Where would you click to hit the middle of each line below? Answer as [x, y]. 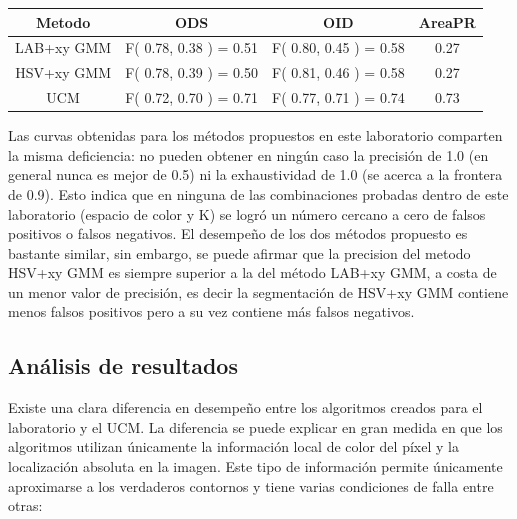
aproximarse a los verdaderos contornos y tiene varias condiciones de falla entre [251, 485]
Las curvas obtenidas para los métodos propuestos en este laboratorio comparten [255, 135]
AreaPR [447, 21]
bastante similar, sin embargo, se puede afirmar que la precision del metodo [239, 252]
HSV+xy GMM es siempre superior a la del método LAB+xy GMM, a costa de [252, 272]
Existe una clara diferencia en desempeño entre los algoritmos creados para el [245, 407]
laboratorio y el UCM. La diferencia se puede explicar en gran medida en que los [255, 426]
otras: [25, 505]
